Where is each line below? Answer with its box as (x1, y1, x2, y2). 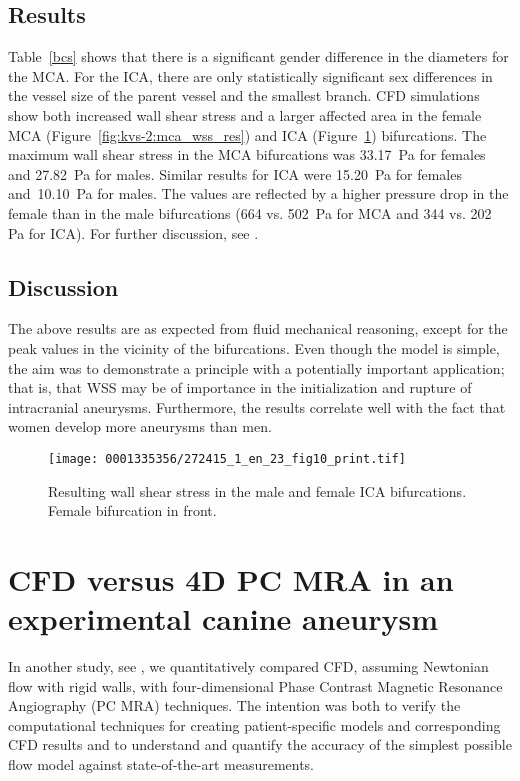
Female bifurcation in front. (48, 500, 217, 521)
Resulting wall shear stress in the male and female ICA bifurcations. (48, 480, 467, 501)
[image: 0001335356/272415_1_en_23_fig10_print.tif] (48, 451, 406, 466)
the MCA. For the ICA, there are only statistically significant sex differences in (8, 65, 493, 86)
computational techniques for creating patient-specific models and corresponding (8, 714, 501, 735)
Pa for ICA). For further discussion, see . (8, 222, 259, 243)
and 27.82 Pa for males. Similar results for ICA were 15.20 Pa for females (8, 163, 462, 184)
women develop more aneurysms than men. (8, 416, 272, 437)
